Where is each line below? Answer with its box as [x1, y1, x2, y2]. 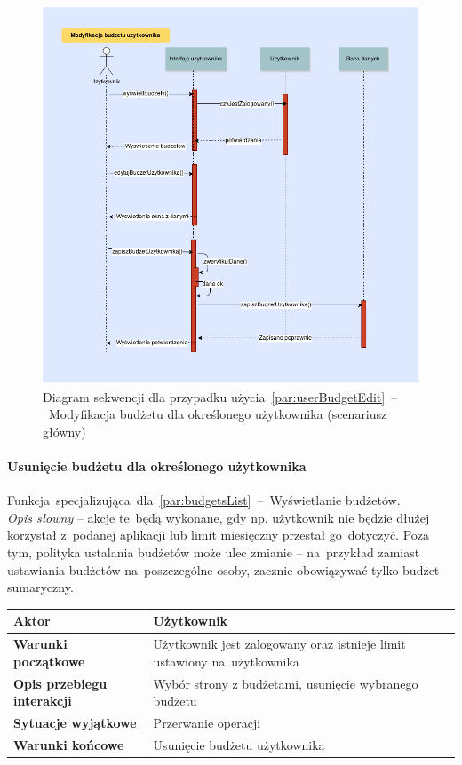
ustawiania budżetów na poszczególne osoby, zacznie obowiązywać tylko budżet [7, 560, 440, 579]
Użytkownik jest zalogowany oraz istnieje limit [153, 635, 406, 653]
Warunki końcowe [13, 735, 124, 753]
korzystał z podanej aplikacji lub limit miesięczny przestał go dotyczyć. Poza [7, 525, 430, 544]
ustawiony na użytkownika [153, 651, 299, 670]
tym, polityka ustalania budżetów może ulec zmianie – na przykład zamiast [7, 543, 420, 561]
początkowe [13, 651, 85, 670]
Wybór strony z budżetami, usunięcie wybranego [153, 674, 418, 692]
